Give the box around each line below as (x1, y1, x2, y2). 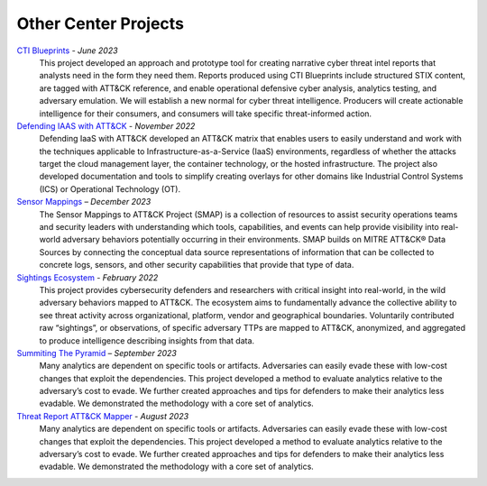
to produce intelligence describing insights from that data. (39, 335, 255, 346)
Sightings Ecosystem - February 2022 (16, 271, 159, 283)
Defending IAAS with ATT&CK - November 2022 (16, 120, 196, 131)
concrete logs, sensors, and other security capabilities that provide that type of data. (39, 260, 354, 271)
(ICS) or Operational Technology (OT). (39, 183, 180, 194)
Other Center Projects (16, 14, 185, 33)
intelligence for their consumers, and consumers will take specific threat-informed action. (39, 108, 372, 119)
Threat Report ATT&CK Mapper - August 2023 (16, 410, 189, 421)
